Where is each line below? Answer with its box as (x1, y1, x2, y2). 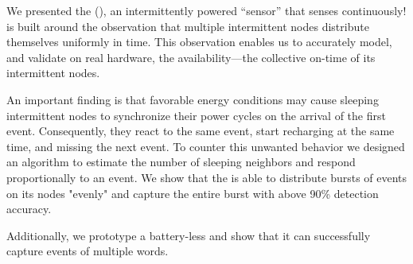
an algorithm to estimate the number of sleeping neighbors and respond (6, 153, 356, 170)
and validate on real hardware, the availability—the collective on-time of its (6, 49, 376, 65)
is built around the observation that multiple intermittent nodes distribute (6, 17, 369, 34)
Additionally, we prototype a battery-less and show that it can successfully (6, 227, 371, 243)
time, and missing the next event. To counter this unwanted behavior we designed (6, 138, 405, 154)
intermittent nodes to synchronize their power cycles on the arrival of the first (6, 107, 386, 123)
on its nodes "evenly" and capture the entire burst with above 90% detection (6, 184, 379, 201)
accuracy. (6, 200, 52, 217)
